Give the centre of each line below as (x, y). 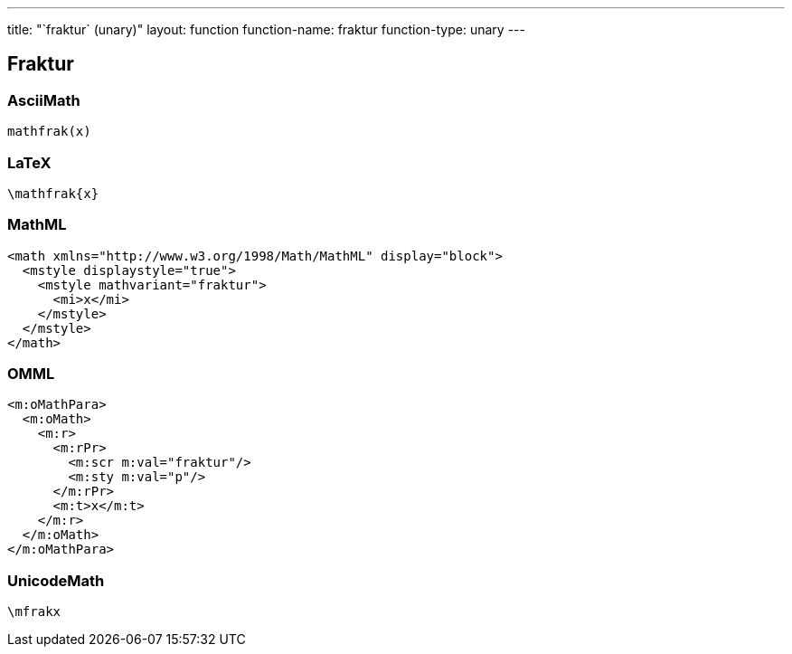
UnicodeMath (56, 580)
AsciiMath (44, 100)
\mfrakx (34, 612)
